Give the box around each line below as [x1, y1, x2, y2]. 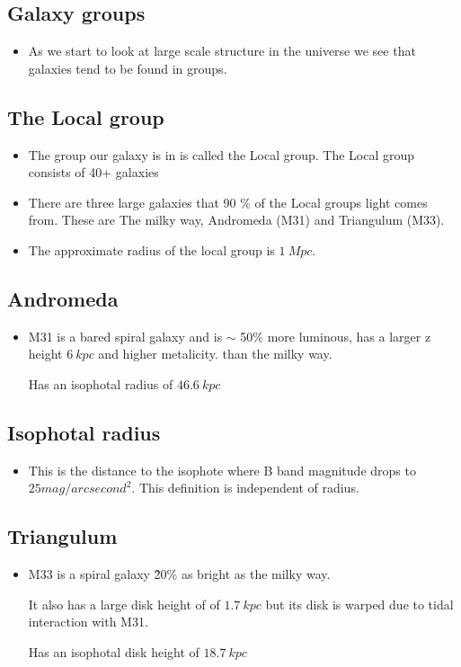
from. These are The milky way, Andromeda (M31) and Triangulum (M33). [28, 210, 445, 229]
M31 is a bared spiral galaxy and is [28, 326, 223, 345]
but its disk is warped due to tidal [265, 594, 454, 613]
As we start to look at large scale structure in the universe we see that [28, 41, 416, 60]
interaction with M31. [28, 612, 148, 631]
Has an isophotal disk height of [28, 642, 199, 661]
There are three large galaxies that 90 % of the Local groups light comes [28, 192, 428, 211]
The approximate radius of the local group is [28, 240, 275, 259]
